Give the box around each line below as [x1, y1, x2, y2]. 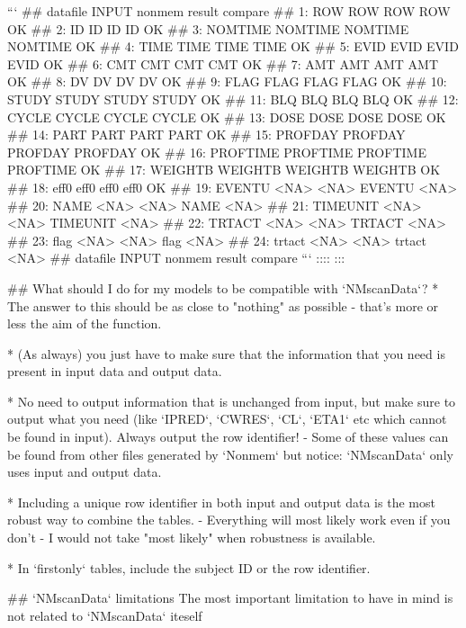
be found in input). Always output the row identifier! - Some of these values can [7, 427, 449, 446]
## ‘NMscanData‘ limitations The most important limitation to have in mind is [7, 588, 453, 607]
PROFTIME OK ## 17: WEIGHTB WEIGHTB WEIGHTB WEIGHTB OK [7, 160, 441, 179]
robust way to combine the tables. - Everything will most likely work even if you [7, 510, 451, 529]
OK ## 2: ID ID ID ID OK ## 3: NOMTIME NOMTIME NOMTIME [7, 19, 409, 38]
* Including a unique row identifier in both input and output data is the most [7, 492, 435, 511]
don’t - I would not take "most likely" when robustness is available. [7, 528, 376, 547]
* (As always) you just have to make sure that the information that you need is [7, 344, 445, 363]
